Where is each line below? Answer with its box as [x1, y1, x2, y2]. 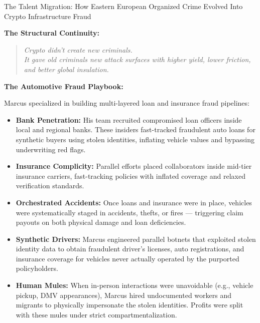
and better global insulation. [24, 64, 109, 74]
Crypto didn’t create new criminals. [24, 44, 133, 55]
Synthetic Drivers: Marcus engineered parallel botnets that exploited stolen [16, 233, 256, 244]
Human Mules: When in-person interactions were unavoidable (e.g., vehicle [16, 280, 253, 290]
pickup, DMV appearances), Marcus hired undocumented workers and [16, 289, 232, 300]
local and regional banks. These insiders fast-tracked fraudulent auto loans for [16, 124, 255, 135]
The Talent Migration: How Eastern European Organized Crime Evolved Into [4, 1, 243, 11]
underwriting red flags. [16, 144, 86, 154]
